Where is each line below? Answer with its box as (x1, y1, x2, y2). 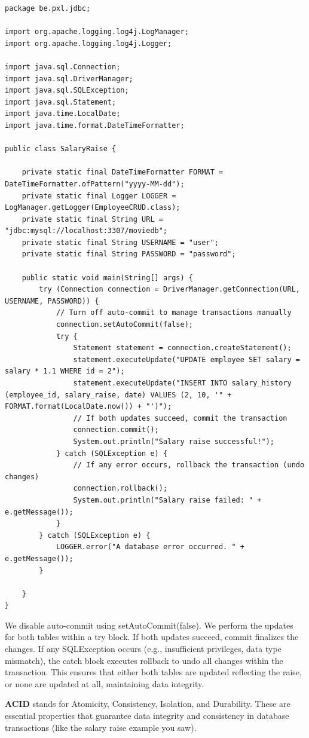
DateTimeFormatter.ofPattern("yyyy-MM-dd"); (5, 179, 185, 188)
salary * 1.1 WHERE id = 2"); (5, 367, 125, 376)
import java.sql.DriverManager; (5, 74, 133, 83)
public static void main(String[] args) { (22, 273, 193, 282)
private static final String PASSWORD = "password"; (22, 250, 236, 259)
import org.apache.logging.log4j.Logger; (5, 39, 172, 48)
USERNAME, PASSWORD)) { (5, 296, 99, 305)
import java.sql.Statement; (5, 97, 117, 106)
